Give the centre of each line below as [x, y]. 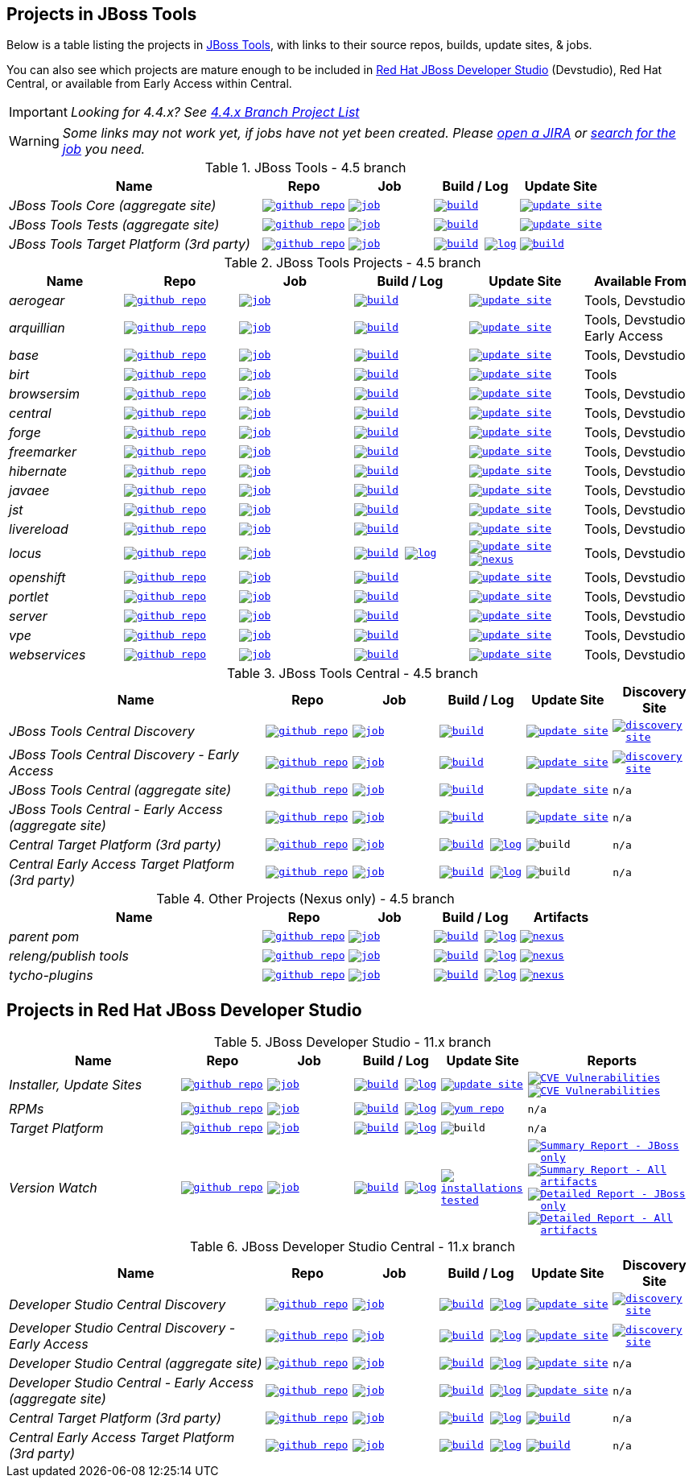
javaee [29, 491]
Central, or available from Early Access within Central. [149, 84]
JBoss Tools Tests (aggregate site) [114, 225]
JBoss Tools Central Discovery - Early [124, 755]
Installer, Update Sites [76, 1085]
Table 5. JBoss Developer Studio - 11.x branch [353, 1042]
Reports [612, 1061]
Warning [34, 141]
